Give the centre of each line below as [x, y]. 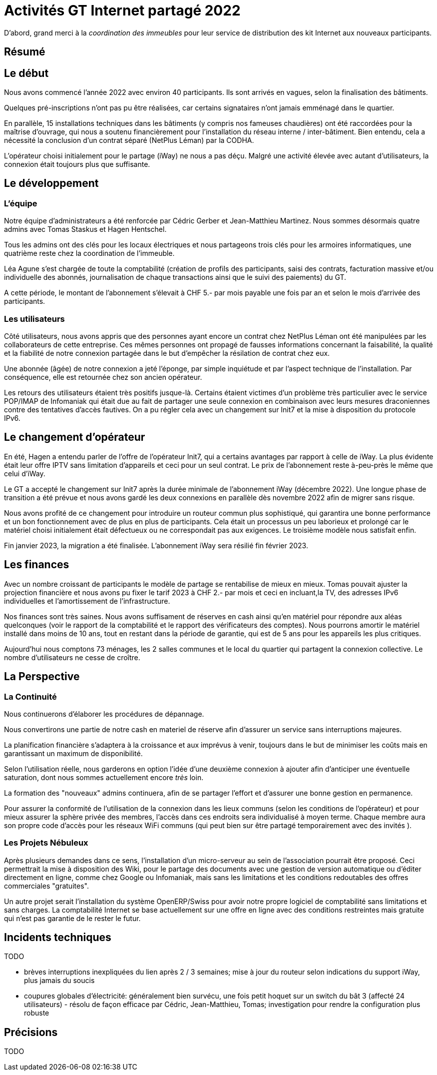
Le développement [51, 183]
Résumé [25, 52]
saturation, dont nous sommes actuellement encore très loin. [104, 777]
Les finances [37, 565]
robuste [37, 1013]
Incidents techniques [58, 938]
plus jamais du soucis [59, 981]
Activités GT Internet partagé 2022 [122, 10]
